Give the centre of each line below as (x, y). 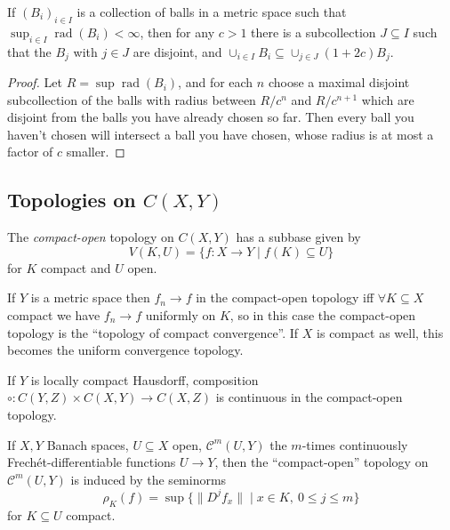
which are (388, 99)
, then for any (177, 32)
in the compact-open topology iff (285, 297)
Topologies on (72, 200)
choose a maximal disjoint (339, 82)
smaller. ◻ (96, 152)
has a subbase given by (298, 237)
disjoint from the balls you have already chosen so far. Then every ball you (211, 117)
